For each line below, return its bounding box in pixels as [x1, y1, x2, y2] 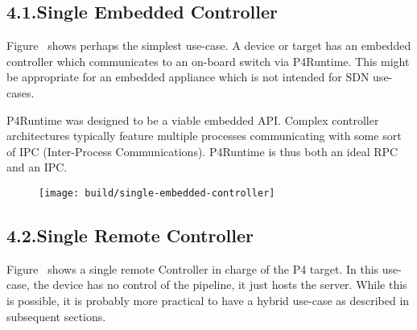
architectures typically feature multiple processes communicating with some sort [6, 127, 402, 144]
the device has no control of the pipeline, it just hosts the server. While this [33, 276, 407, 293]
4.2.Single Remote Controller [6, 223, 254, 247]
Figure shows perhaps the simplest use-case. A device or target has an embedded [6, 37, 411, 54]
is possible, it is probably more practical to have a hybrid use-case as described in [6, 292, 410, 308]
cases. [6, 84, 35, 101]
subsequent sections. [6, 307, 106, 324]
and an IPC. [6, 159, 68, 175]
